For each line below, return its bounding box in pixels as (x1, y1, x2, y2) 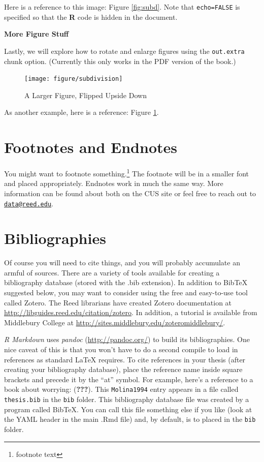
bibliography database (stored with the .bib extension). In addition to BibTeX (4, 277, 248, 288)
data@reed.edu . (4, 198, 53, 208)
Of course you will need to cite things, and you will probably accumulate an (4, 257, 240, 268)
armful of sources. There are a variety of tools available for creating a (4, 267, 220, 278)
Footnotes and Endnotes (4, 137, 177, 158)
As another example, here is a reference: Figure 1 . (4, 107, 159, 117)
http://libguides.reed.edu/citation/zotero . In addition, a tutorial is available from (4, 307, 257, 318)
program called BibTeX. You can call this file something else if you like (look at (4, 404, 252, 414)
